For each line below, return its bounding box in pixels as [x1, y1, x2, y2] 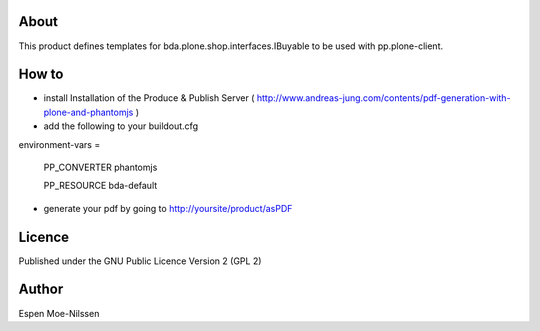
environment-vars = [18, 138, 101, 150]
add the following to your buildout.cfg [43, 120, 199, 132]
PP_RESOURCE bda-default [43, 180, 158, 192]
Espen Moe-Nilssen [18, 307, 100, 319]
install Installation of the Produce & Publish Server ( [43, 92, 255, 104]
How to [18, 66, 64, 83]
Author [18, 281, 64, 298]
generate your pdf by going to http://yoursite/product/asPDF [43, 202, 293, 214]
